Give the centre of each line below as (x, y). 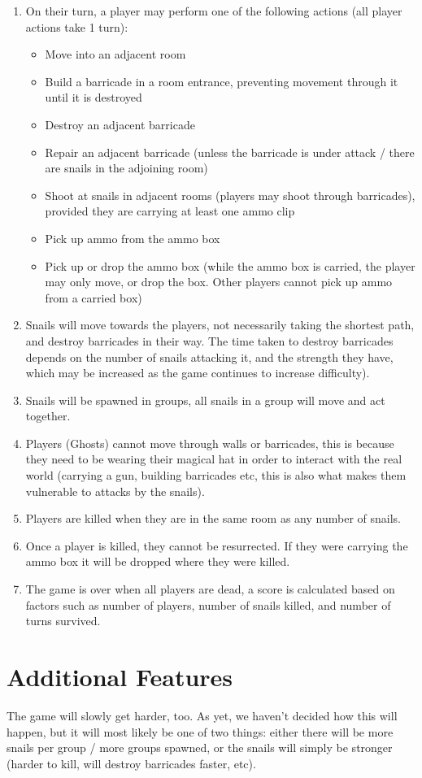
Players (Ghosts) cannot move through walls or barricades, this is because (210, 443)
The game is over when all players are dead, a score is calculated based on (210, 589)
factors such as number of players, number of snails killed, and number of (208, 604)
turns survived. (63, 621)
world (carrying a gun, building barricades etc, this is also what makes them (216, 475)
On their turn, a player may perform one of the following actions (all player (214, 11)
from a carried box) (94, 297)
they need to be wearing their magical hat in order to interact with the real (214, 459)
